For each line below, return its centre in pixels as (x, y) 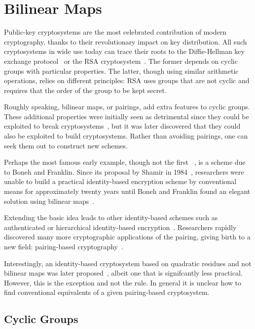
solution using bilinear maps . (49, 201)
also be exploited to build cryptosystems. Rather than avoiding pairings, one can (126, 136)
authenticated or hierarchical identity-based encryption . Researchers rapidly (120, 227)
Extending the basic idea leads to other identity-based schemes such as (111, 217)
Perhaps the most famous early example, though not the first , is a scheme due (125, 162)
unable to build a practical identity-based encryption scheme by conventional (120, 181)
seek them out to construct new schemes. (66, 145)
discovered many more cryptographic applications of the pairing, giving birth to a (127, 237)
